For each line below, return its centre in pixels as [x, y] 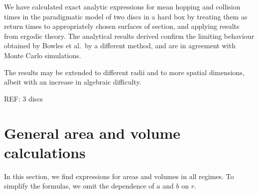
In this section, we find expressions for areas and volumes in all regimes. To [119, 176]
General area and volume [92, 133]
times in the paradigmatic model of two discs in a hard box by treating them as [126, 16]
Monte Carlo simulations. [43, 55]
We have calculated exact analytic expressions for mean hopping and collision [122, 6]
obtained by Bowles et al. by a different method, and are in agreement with [120, 46]
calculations [45, 152]
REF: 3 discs [24, 98]
